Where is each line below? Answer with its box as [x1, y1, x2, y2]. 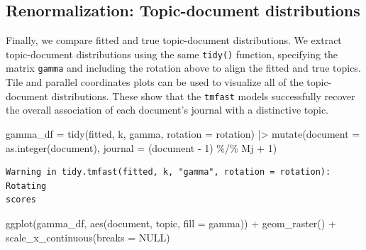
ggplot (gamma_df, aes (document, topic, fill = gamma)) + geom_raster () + [6, 215, 336, 230]
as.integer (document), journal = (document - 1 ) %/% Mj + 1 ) [6, 140, 277, 155]
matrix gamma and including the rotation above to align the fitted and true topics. [6, 60, 361, 75]
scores [6, 195, 36, 205]
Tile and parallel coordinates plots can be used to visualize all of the [6, 75, 304, 89]
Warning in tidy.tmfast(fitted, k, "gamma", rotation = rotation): [6, 167, 331, 178]
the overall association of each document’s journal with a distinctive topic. [6, 102, 328, 117]
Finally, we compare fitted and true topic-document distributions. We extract [6, 33, 342, 48]
